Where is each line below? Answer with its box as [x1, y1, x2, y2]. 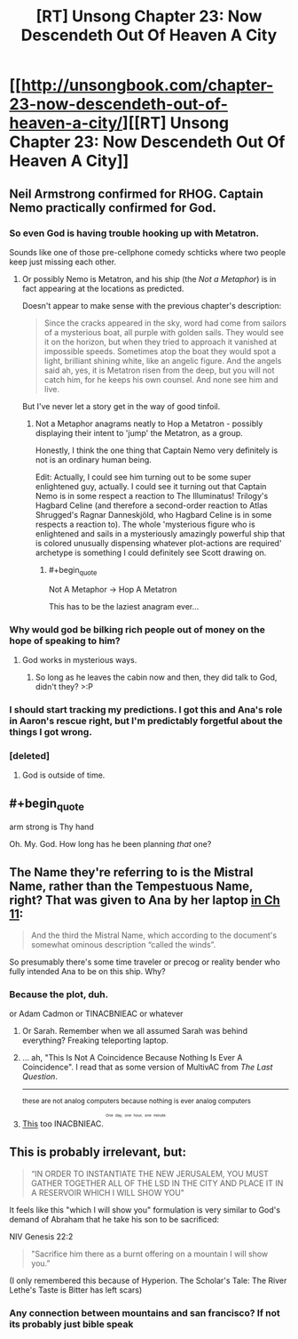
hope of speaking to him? [9, 634, 122, 647]
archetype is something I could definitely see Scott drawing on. [35, 547, 267, 558]
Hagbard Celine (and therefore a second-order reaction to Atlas [35, 500, 268, 511]
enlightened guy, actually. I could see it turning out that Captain [35, 480, 267, 491]
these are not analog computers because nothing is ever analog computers [21, 1097, 251, 1106]
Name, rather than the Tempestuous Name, [9, 878, 254, 893]
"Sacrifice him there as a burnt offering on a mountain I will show [30, 1248, 269, 1259]
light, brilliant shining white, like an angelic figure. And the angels [43, 355, 282, 366]
